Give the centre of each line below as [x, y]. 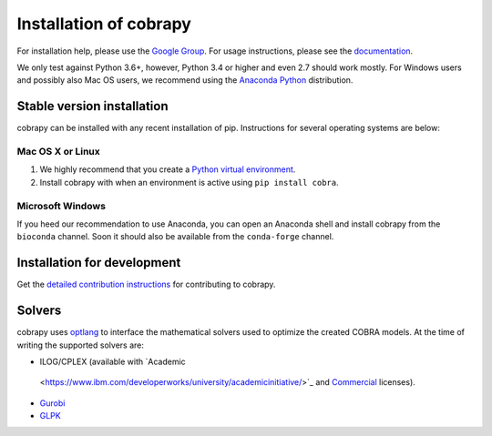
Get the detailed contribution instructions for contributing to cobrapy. [146, 284]
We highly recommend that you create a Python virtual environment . [168, 169]
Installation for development [99, 263]
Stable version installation [92, 106]
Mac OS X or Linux [58, 152]
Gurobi [52, 403]
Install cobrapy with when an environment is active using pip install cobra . [189, 182]
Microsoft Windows [61, 206]
